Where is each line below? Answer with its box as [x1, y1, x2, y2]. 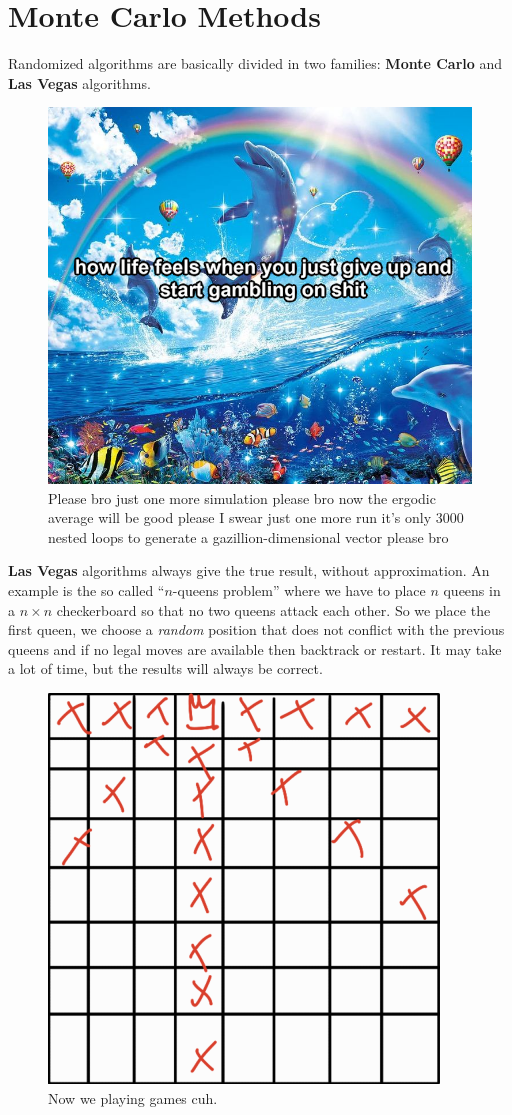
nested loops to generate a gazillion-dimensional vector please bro [48, 526, 449, 547]
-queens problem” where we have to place [172, 580, 426, 601]
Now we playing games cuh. [48, 1087, 218, 1108]
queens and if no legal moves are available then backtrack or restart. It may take [8, 638, 502, 659]
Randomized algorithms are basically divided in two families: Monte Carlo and [8, 53, 503, 74]
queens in [443, 580, 501, 601]
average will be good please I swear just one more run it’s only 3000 [48, 507, 464, 528]
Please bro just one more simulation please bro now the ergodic [48, 487, 436, 508]
